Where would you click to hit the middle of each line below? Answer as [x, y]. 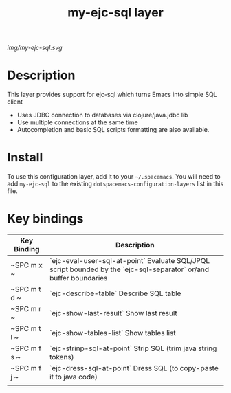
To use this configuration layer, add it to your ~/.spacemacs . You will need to [114, 177]
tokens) [62, 357]
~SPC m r [26, 309]
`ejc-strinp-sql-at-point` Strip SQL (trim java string [133, 348]
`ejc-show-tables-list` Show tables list [113, 333]
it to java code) [74, 377]
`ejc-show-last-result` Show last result [113, 313]
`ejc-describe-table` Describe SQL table [115, 293]
